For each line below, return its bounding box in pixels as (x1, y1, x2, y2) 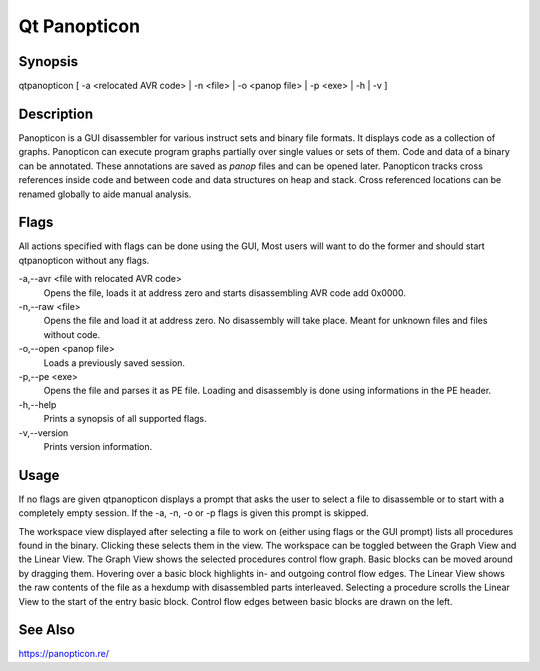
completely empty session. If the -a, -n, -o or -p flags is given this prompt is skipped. (18, 507, 369, 519)
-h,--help (18, 398, 57, 410)
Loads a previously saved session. (43, 356, 185, 369)
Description (18, 105, 94, 122)
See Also (18, 621, 75, 639)
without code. (43, 328, 101, 340)
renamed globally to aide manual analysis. (18, 188, 192, 200)
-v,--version (18, 426, 69, 439)
